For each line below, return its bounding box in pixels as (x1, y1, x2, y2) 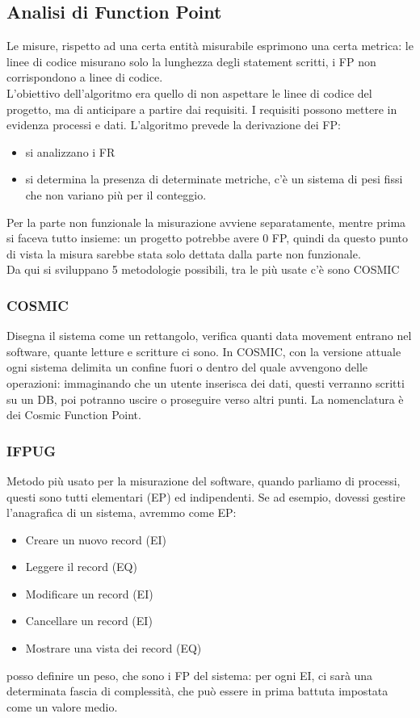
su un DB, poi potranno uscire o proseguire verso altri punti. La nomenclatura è (6, 390, 404, 407)
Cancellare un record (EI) (25, 612, 153, 629)
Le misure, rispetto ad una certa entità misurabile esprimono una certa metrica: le (6, 37, 414, 54)
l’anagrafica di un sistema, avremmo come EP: (6, 504, 237, 521)
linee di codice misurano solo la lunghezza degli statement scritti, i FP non (6, 52, 376, 69)
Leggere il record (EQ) (25, 558, 137, 575)
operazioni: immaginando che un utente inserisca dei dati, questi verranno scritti (6, 374, 405, 391)
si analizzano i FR (25, 143, 115, 160)
